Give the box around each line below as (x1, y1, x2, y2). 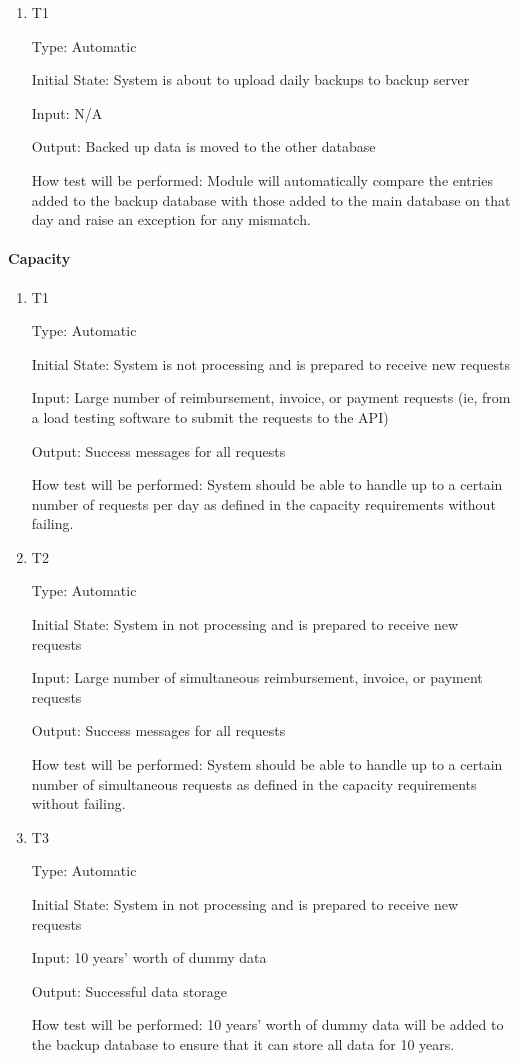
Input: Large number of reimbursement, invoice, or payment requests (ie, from (31, 387, 511, 408)
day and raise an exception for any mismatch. (31, 209, 311, 230)
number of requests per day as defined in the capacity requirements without (31, 493, 496, 514)
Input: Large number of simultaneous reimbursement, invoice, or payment (31, 667, 483, 688)
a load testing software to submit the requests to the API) (31, 406, 389, 427)
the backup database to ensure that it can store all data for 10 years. (31, 1033, 455, 1054)
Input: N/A (31, 102, 103, 123)
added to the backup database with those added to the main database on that (31, 189, 511, 210)
